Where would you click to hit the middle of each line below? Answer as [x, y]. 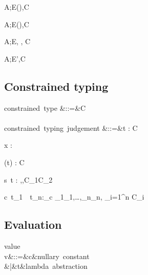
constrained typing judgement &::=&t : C [71, 127]
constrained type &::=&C [45, 107]
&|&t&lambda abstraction [46, 266]
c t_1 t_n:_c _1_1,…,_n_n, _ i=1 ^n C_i [74, 197]
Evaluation [33, 224]
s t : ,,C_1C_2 [28, 179]
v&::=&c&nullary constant [47, 256]
